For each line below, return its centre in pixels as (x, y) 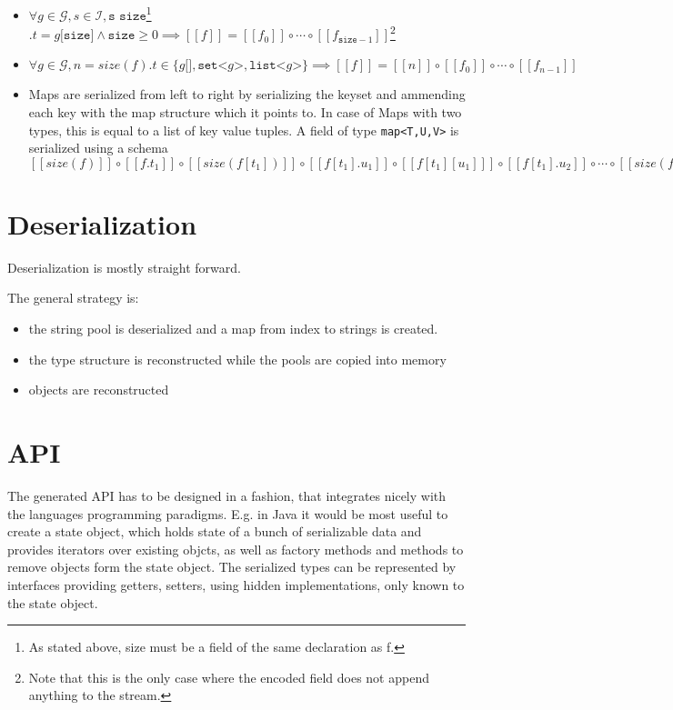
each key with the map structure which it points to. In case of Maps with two (245, 111)
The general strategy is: (73, 298)
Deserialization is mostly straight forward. (124, 267)
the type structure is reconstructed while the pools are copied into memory (237, 359)
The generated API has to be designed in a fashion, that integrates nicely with (227, 495)
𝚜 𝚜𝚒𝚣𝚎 (127, 16)
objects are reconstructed (99, 390)
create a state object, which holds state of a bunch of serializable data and (215, 531)
